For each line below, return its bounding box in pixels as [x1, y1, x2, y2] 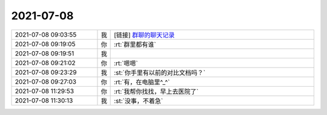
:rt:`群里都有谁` [114, 40, 157, 48]
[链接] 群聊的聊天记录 [114, 31, 175, 39]
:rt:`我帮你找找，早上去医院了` [114, 87, 199, 96]
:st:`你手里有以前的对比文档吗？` [114, 68, 206, 76]
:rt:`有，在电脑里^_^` [114, 78, 170, 86]
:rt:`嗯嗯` [114, 59, 139, 67]
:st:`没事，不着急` [114, 96, 163, 105]
